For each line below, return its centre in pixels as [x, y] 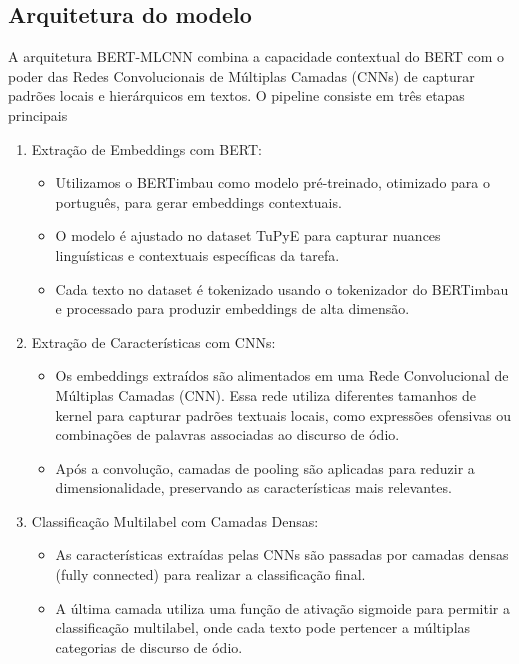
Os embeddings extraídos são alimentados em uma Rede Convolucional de [282, 375]
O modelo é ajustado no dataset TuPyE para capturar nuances [248, 235]
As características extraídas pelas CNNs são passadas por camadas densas [282, 554]
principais [38, 114]
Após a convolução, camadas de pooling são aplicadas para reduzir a [265, 467]
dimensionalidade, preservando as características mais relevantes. [253, 487]
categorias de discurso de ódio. [149, 646]
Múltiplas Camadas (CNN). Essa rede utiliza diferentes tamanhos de [265, 394]
